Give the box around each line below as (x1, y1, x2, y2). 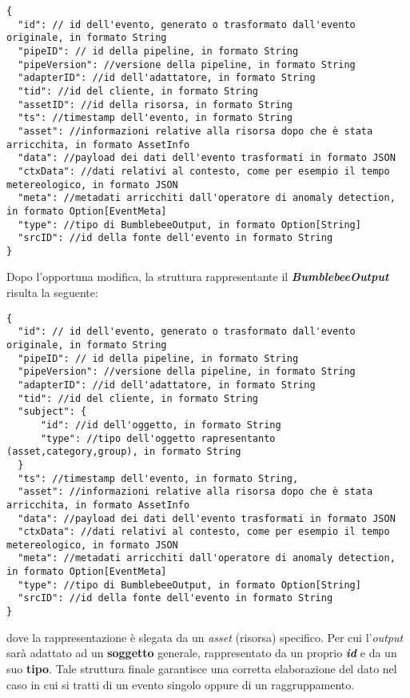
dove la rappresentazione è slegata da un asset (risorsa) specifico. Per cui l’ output (6, 628, 404, 645)
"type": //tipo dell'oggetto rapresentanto (40, 432, 276, 444)
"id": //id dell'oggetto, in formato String (40, 419, 281, 431)
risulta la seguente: (6, 284, 98, 301)
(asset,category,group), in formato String (6, 446, 241, 458)
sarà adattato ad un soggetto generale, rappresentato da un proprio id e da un (6, 644, 397, 661)
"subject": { (18, 406, 87, 418)
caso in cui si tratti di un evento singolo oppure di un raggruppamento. (6, 676, 355, 692)
